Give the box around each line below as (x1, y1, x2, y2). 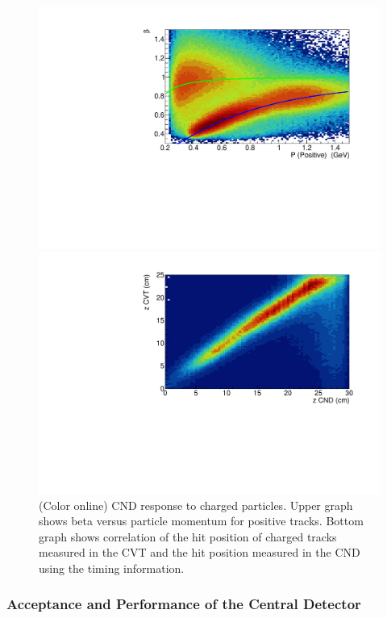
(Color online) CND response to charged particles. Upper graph (39, 496, 353, 513)
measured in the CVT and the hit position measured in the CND (39, 544, 360, 561)
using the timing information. (39, 559, 185, 576)
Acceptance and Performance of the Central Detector (6, 594, 361, 614)
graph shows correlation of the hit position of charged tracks (39, 528, 337, 545)
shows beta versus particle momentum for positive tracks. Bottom (39, 512, 364, 529)
